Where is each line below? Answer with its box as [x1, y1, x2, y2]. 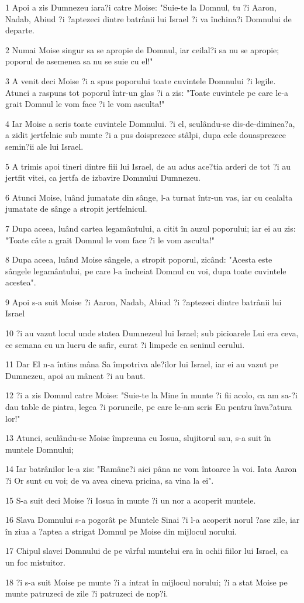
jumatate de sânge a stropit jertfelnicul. [5, 202, 147, 215]
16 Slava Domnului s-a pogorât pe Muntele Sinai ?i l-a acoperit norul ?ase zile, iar [5, 514, 300, 526]
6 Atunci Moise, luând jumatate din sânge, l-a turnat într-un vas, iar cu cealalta [5, 191, 293, 203]
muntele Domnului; [5, 443, 74, 455]
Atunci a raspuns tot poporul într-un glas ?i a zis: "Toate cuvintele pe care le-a [5, 86, 289, 98]
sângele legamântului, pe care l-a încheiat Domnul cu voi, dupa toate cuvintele [5, 264, 286, 277]
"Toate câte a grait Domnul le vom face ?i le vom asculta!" [5, 233, 215, 246]
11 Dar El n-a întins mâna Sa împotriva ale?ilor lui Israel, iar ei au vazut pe [5, 358, 278, 370]
